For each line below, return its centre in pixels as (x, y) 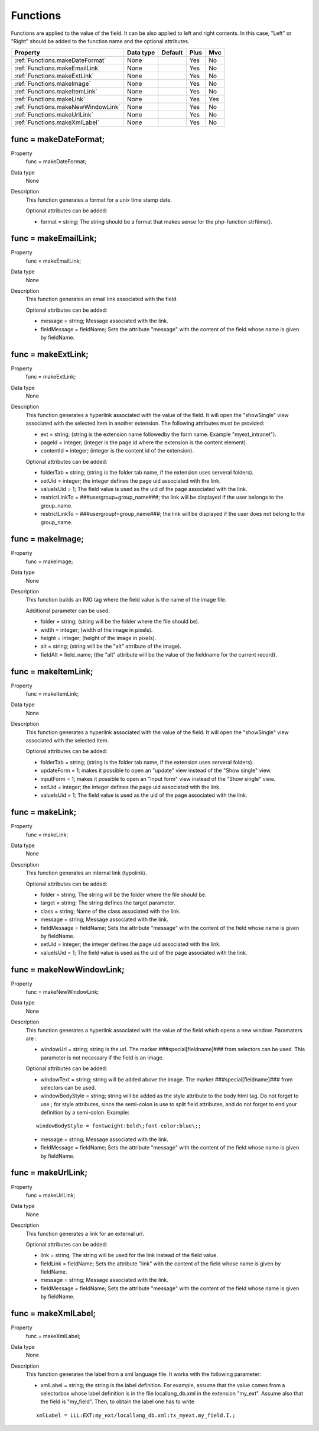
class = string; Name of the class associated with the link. (110, 911)
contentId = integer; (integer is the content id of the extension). (117, 451)
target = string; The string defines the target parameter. (108, 903)
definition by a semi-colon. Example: (85, 1113)
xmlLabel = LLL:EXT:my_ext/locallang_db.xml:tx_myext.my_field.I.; (136, 1415)
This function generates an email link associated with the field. (102, 299)
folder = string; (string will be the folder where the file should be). (120, 622)
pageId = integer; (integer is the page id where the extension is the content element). (144, 442)
